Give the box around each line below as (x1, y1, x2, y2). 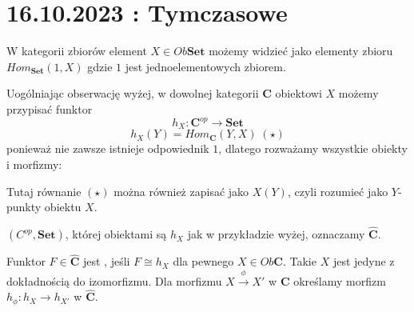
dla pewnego (173, 253, 234, 270)
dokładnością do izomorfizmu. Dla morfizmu (6, 272, 222, 289)
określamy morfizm (293, 272, 386, 289)
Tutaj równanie (6, 182, 82, 199)
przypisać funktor (6, 100, 93, 117)
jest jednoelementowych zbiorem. (125, 58, 286, 74)
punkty (6, 198, 42, 215)
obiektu (44, 198, 82, 215)
